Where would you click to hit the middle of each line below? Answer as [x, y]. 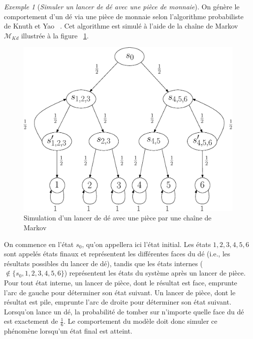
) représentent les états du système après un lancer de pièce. [155, 273]
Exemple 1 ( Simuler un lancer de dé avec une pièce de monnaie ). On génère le [122, 6]
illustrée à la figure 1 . [55, 35]
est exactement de [31, 321]
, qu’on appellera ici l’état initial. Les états [146, 244]
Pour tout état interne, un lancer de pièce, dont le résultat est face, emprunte [121, 283]
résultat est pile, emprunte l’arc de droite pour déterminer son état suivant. [118, 302]
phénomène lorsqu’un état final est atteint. [68, 331]
